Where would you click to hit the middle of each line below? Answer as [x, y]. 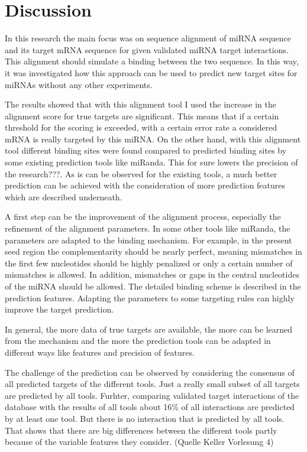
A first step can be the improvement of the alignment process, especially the [143, 217]
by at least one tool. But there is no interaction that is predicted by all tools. [145, 418]
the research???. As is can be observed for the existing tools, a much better [141, 173]
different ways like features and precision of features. [100, 352]
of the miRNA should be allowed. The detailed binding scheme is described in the [153, 286]
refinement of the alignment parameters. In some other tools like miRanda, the [148, 228]
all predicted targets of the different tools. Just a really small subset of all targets [152, 384]
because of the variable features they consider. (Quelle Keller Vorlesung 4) [139, 442]
